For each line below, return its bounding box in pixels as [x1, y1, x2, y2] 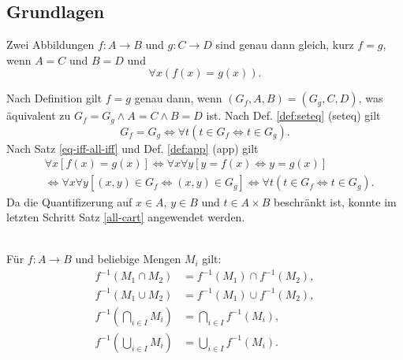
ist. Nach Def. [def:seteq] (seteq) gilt [206, 107, 381, 124]
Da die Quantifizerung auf [6, 193, 132, 210]
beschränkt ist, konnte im [273, 193, 397, 210]
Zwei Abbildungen [6, 36, 95, 53]
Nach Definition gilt [6, 90, 103, 106]
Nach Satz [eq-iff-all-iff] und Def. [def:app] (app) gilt [6, 139, 259, 156]
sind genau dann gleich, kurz [215, 36, 354, 53]
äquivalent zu [6, 107, 71, 124]
